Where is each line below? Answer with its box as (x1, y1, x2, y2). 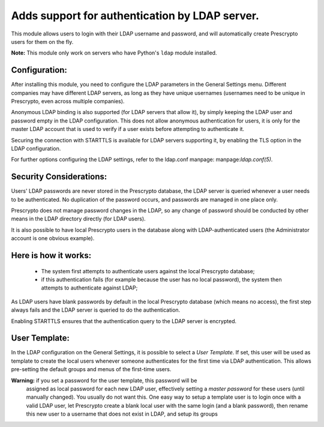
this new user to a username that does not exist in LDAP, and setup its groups (26, 410, 218, 417)
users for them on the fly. (11, 38, 74, 45)
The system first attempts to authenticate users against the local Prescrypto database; (41, 267, 255, 274)
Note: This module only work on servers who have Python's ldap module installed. (11, 49, 217, 56)
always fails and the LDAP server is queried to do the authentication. (11, 306, 181, 313)
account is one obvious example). (11, 235, 95, 242)
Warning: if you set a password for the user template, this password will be (11, 377, 197, 384)
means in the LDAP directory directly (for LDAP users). (11, 215, 146, 222)
